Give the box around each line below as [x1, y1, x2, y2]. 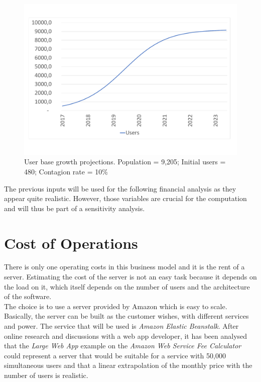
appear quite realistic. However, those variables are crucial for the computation [4, 193, 247, 204]
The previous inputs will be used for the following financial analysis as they [4, 183, 236, 194]
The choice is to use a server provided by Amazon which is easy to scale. [4, 301, 227, 311]
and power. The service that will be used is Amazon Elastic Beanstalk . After [4, 321, 239, 331]
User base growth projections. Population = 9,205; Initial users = [24, 156, 226, 167]
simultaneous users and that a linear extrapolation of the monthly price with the [4, 360, 252, 370]
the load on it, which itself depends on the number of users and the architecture [4, 281, 250, 292]
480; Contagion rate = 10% [24, 166, 108, 176]
